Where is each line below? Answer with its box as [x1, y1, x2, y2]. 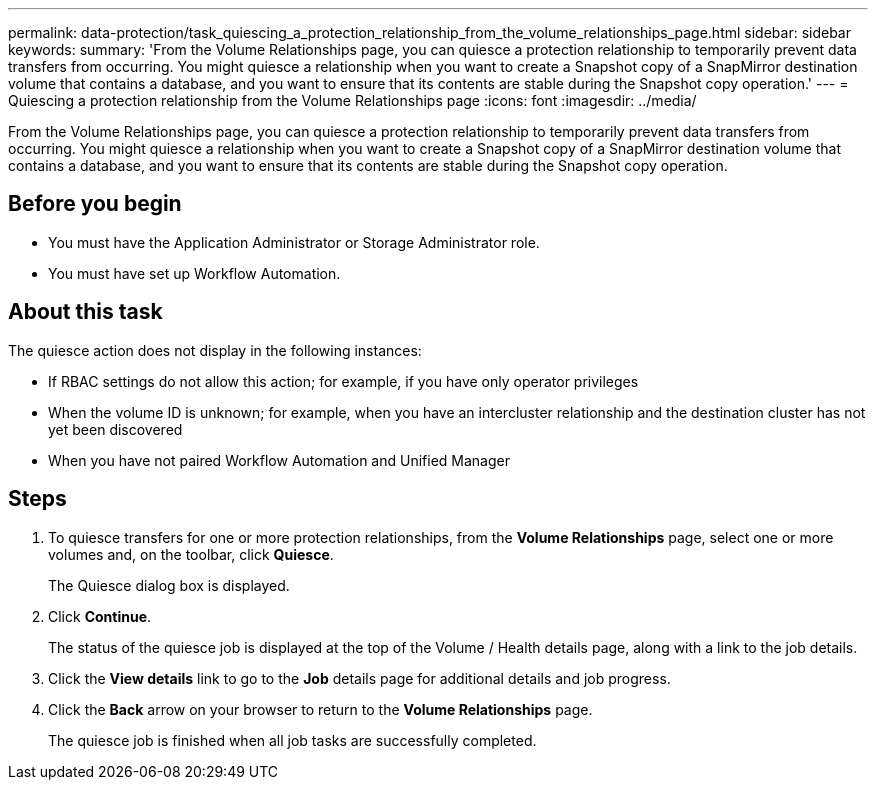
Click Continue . [48, 607, 152, 625]
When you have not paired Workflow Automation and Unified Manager [48, 451, 510, 469]
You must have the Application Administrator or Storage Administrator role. [48, 233, 540, 251]
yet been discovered [48, 420, 183, 438]
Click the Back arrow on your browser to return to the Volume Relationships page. [48, 700, 593, 718]
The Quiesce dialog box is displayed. [48, 576, 290, 594]
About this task [8, 299, 163, 325]
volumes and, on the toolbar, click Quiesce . [48, 545, 334, 563]
